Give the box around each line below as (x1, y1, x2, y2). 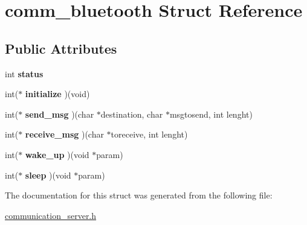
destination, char (100, 107, 163, 120)
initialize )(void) (25, 87, 90, 100)
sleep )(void (25, 168, 71, 181)
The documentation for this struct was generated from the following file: (5, 189, 273, 201)
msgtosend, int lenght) (169, 107, 253, 120)
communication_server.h (5, 209, 97, 221)
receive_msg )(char (25, 128, 104, 141)
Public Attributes (5, 39, 117, 57)
